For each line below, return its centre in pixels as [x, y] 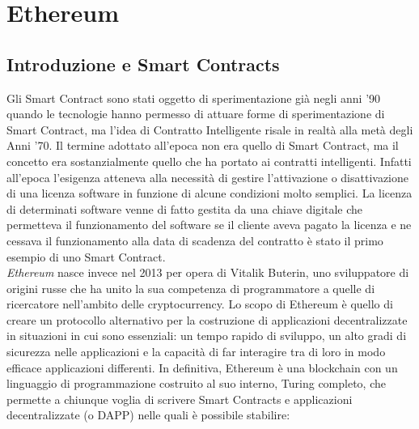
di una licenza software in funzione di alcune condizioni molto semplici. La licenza [209, 193]
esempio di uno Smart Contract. [86, 256]
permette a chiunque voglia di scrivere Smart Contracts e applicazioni [180, 399]
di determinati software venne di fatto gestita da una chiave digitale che [185, 208]
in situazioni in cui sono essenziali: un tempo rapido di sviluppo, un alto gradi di [207, 336]
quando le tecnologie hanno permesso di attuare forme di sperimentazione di [196, 114]
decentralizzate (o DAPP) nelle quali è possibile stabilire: [148, 415]
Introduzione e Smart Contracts [143, 64]
